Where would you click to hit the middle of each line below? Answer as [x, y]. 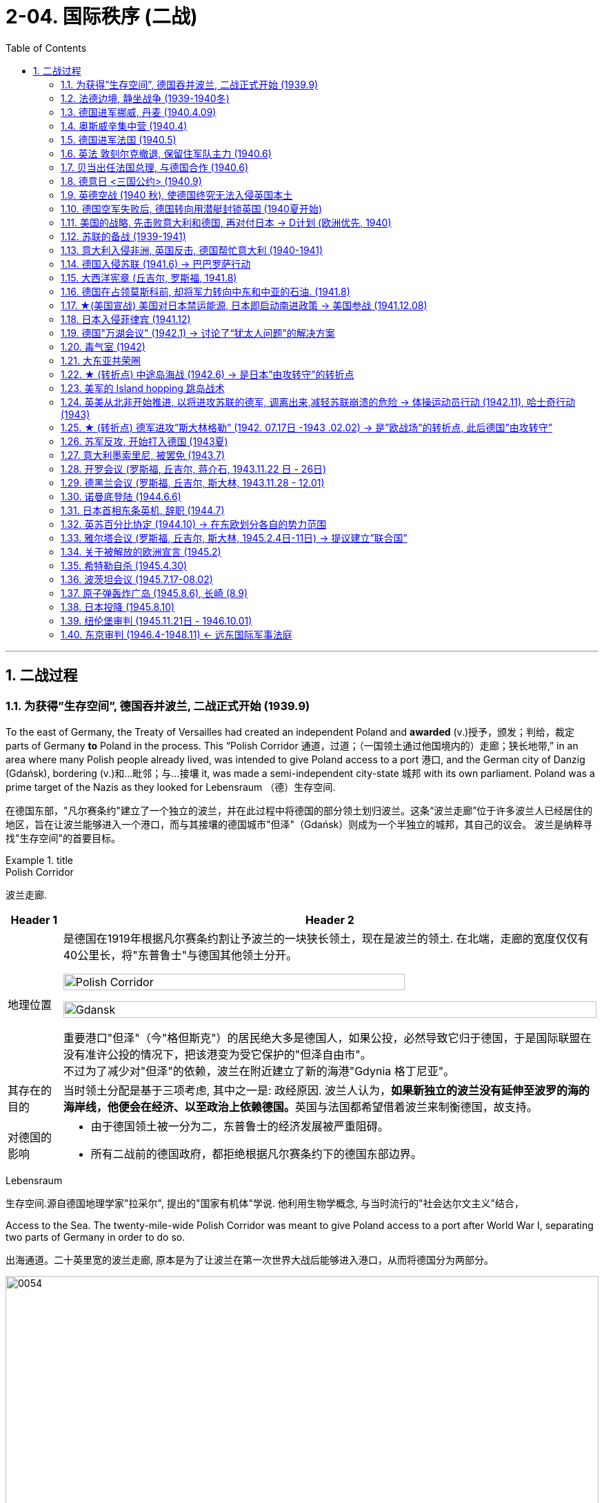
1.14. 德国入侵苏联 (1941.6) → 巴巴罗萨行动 [156, 264]
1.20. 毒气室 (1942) [103, 346]
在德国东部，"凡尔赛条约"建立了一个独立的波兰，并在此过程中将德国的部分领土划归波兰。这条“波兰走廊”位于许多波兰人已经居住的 [299, 810]
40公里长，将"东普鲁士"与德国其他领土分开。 [180, 955]
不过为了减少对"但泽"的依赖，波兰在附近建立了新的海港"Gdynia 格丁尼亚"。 [259, 1071]
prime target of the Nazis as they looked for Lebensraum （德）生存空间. [171, 787]
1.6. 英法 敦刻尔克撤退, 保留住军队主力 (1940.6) [166, 153]
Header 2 [330, 920]
